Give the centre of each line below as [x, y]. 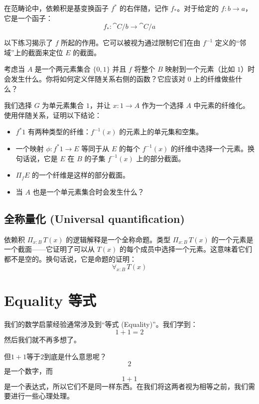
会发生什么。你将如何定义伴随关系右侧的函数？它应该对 [95, 78]
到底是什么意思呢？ [75, 356]
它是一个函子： [28, 18]
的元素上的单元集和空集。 [161, 132]
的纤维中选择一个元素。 [209, 148]
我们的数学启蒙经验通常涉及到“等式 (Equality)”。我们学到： [101, 324]
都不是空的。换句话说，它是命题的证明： [70, 258]
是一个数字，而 [28, 371]
